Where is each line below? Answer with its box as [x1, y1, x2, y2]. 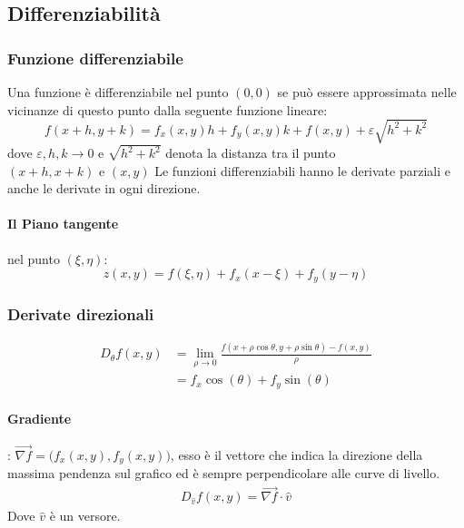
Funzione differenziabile [7, 46, 183, 69]
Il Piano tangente [7, 214, 119, 233]
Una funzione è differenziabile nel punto [7, 83, 229, 101]
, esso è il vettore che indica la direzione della [170, 445, 423, 464]
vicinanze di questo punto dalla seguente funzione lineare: [7, 100, 328, 119]
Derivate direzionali [7, 302, 154, 325]
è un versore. [49, 506, 121, 525]
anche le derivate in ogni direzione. [7, 179, 201, 198]
